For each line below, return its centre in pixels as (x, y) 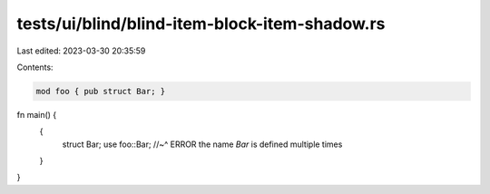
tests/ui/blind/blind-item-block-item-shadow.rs (201, 24)
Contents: (35, 67)
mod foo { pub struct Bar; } (101, 91)
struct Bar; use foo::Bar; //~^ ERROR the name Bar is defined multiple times (202, 144)
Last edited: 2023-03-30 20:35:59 (81, 51)
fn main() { (37, 114)
